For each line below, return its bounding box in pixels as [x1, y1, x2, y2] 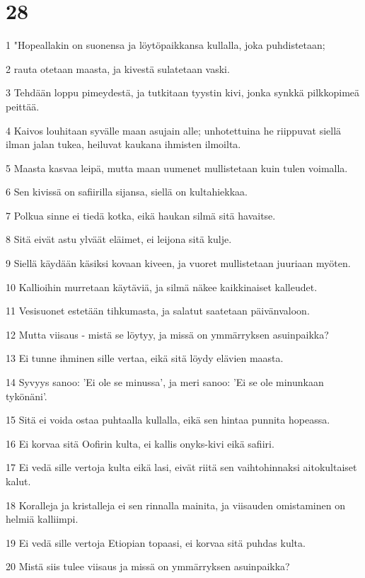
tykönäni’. [6, 388, 47, 403]
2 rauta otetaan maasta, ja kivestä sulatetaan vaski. [6, 61, 230, 76]
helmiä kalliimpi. [6, 511, 79, 526]
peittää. [6, 98, 40, 113]
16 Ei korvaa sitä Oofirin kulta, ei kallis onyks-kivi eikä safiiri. [6, 436, 274, 450]
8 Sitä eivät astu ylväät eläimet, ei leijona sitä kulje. [6, 232, 232, 246]
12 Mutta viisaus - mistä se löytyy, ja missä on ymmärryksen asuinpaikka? [6, 327, 329, 341]
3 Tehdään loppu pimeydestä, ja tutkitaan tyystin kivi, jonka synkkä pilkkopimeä [6, 85, 360, 100]
